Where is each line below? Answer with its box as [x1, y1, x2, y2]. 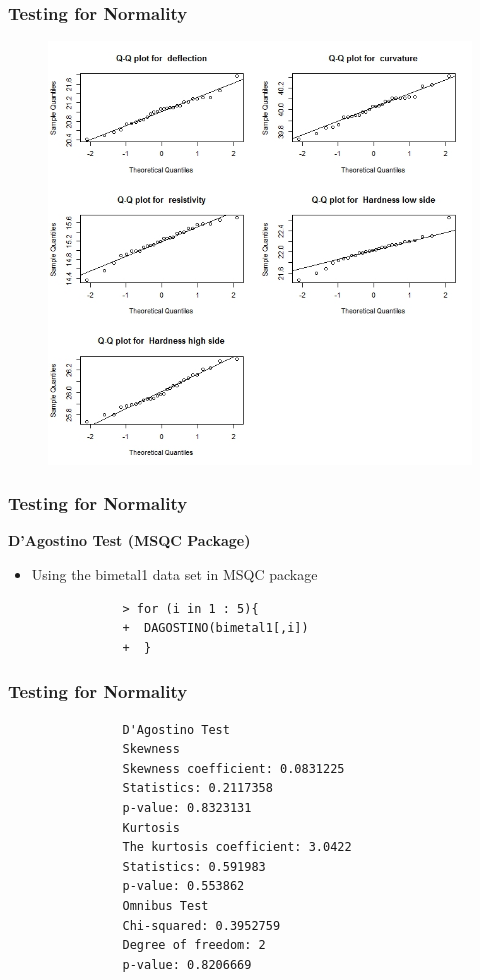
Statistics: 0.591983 [122, 859, 266, 874]
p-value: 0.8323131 [122, 800, 252, 815]
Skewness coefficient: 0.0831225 [122, 761, 345, 776]
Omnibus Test [122, 898, 209, 913]
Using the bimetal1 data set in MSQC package [31, 563, 318, 584]
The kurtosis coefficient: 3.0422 [122, 840, 352, 855]
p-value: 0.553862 [122, 879, 245, 894]
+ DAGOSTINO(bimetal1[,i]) [122, 621, 309, 636]
